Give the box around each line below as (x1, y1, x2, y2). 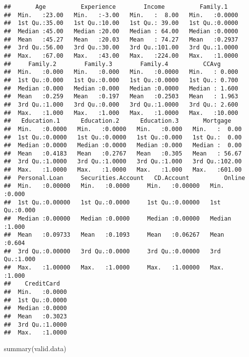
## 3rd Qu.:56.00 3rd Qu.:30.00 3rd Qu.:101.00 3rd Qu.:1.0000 (4, 44, 238, 51)
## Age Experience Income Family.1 (4, 3, 228, 10)
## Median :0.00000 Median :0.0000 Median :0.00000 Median (4, 215, 231, 223)
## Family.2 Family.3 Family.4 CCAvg (4, 60, 221, 67)
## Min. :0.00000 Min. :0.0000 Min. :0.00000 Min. (4, 182, 225, 190)
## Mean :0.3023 (4, 312, 67, 320)
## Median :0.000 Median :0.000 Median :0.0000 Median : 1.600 (4, 85, 238, 92)
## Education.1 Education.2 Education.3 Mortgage (4, 117, 231, 125)
